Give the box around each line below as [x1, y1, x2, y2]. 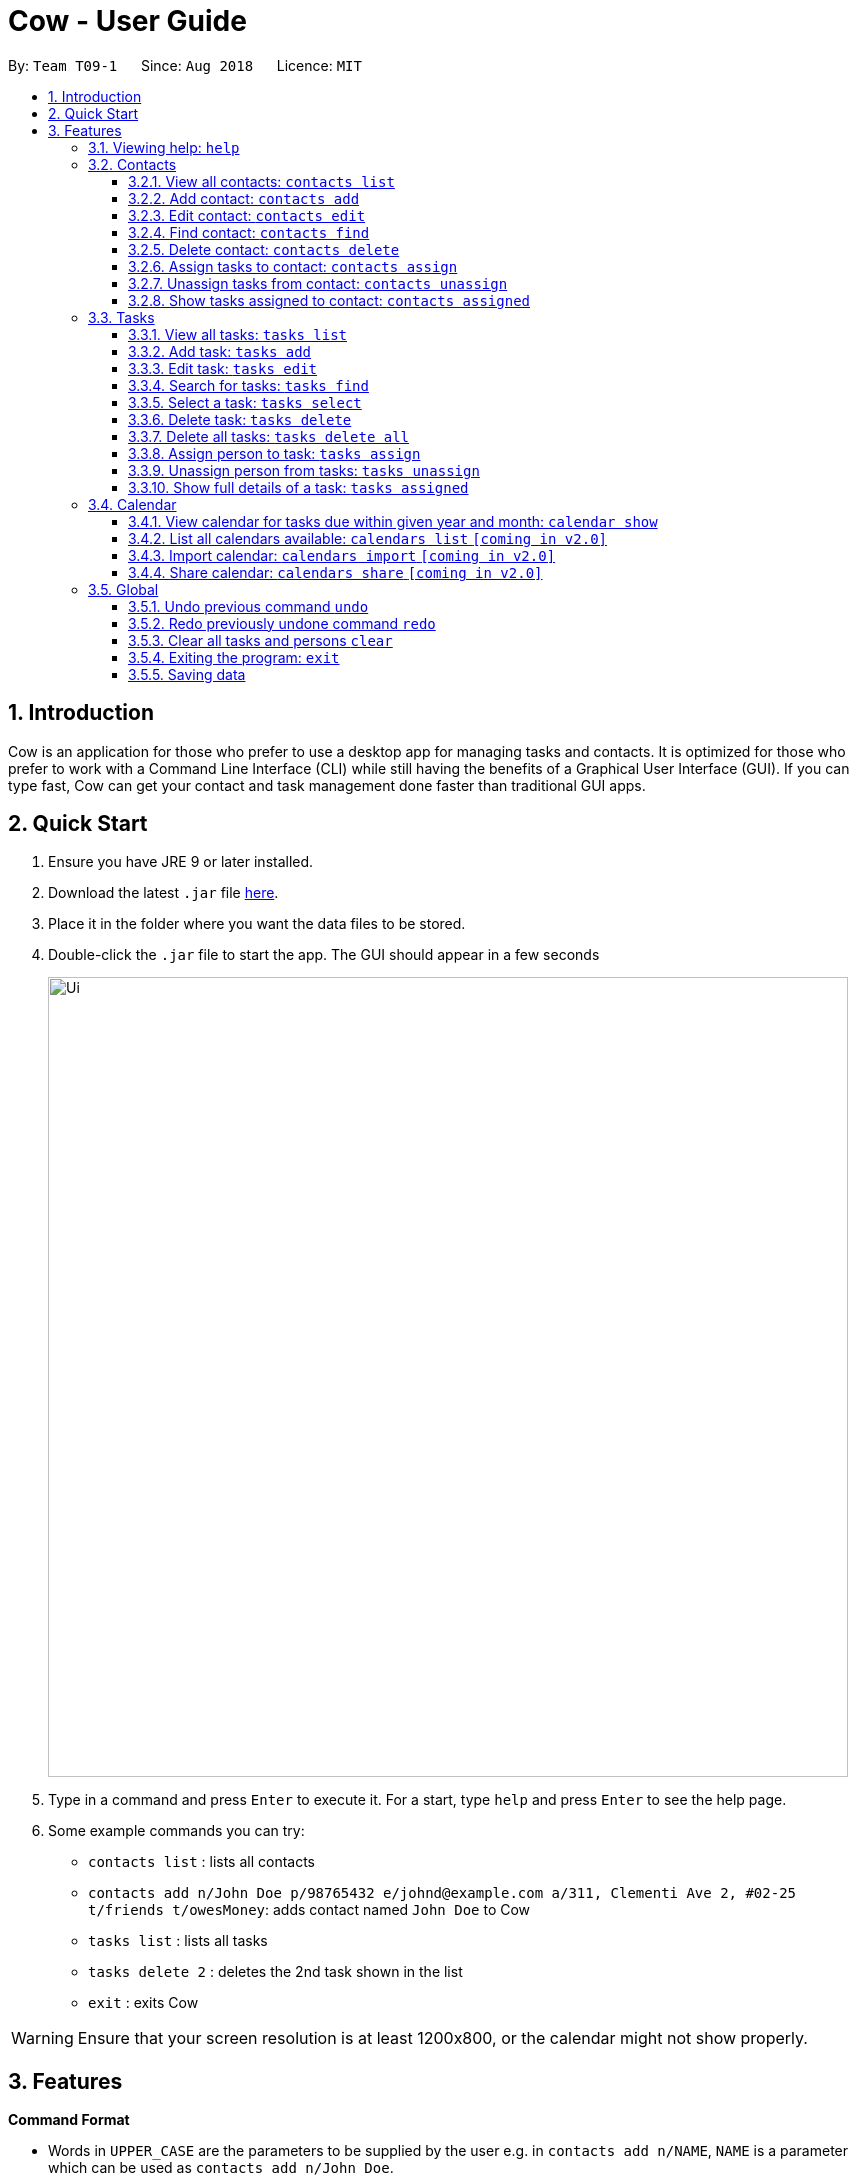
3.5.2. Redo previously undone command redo [128, 614, 436, 632]
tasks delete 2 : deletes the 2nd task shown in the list [88, 1963, 463, 1981]
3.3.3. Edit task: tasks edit [128, 359, 318, 377]
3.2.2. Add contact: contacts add [128, 189, 360, 207]
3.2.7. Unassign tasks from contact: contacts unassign [128, 274, 508, 292]
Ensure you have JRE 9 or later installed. [48, 853, 314, 871]
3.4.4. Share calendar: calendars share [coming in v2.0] [128, 563, 543, 581]
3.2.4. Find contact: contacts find [128, 223, 370, 241]
